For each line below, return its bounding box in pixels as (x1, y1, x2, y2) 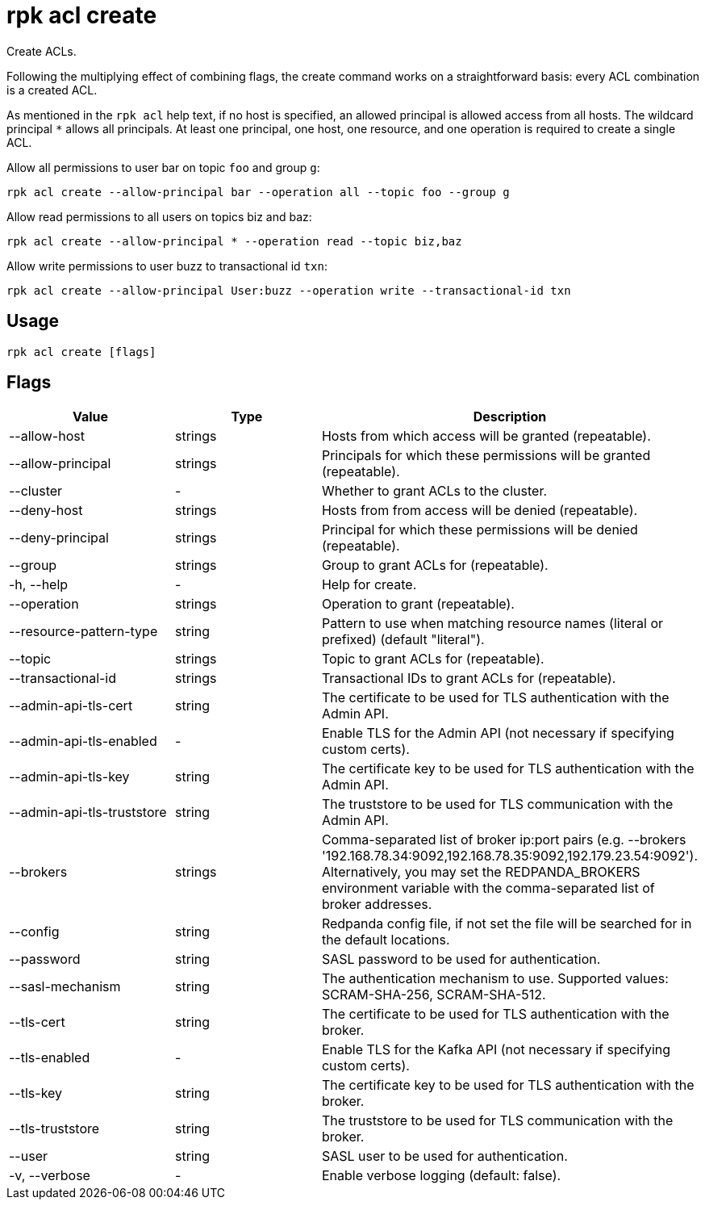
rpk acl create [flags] (6, 345, 156, 358)
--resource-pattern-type (9, 623, 158, 640)
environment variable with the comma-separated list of (321, 880, 655, 897)
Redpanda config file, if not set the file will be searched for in (321, 915, 692, 932)
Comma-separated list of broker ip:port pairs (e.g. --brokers (321, 831, 686, 848)
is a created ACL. (6, 82, 98, 97)
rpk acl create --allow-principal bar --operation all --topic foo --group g (6, 185, 510, 199)
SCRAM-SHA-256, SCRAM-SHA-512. (321, 986, 546, 1003)
